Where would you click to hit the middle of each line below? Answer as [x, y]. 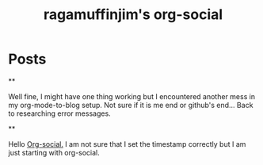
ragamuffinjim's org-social [133, 15]
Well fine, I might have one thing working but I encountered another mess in [132, 96]
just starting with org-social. [54, 152]
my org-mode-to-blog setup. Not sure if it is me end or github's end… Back [131, 105]
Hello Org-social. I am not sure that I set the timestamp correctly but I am [127, 144]
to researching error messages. [59, 113]
